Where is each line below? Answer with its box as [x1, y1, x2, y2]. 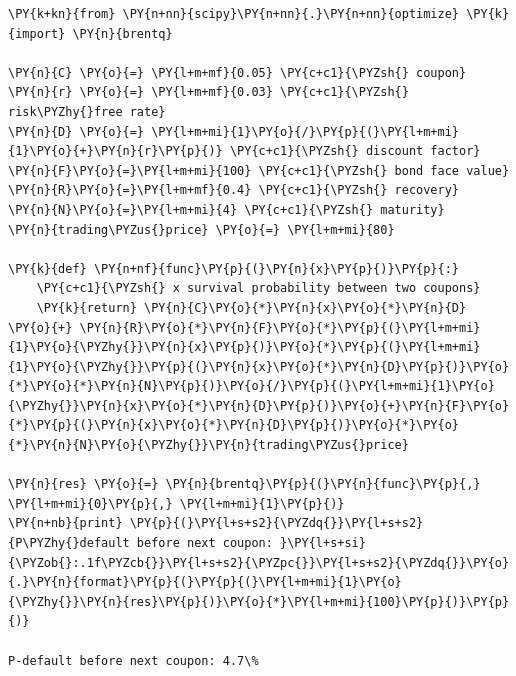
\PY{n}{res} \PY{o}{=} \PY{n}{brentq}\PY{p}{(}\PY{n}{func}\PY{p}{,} [8, 477, 481, 492]
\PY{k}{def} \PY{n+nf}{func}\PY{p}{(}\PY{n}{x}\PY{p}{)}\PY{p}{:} [8, 261, 460, 276]
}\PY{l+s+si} [280, 536, 366, 551]
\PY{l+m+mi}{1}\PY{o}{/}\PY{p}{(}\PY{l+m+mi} [151, 124, 460, 139]
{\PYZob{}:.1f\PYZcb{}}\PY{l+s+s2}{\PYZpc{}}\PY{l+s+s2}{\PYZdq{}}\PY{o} [8, 555, 510, 570]
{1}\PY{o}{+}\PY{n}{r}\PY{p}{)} [8, 144, 223, 159]
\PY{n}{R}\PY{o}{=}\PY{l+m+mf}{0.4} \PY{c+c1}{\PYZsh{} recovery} [8, 183, 460, 198]
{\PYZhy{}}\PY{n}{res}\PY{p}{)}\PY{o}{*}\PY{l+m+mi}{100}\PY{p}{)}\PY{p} [8, 594, 510, 609]
